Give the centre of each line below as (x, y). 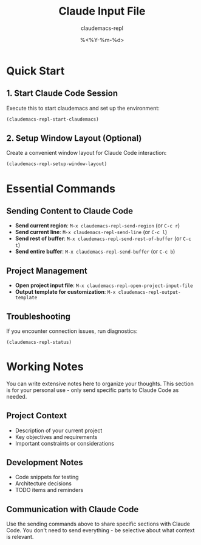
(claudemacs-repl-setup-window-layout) (57, 164)
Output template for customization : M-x (65, 292)
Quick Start (36, 71)
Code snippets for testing (47, 477)
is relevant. (20, 537)
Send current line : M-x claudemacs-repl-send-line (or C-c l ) (91, 232)
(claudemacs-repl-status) (39, 342)
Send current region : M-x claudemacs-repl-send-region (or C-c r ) (97, 226)
